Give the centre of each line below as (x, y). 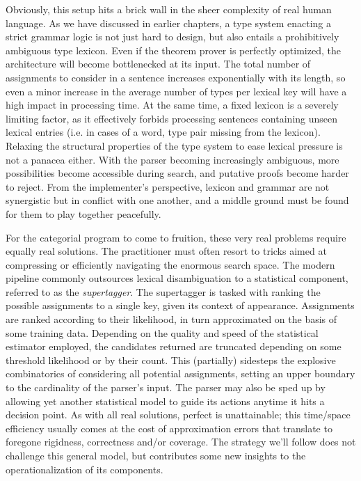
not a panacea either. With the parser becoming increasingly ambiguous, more (173, 159)
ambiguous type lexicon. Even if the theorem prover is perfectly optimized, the (173, 50)
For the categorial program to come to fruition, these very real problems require (176, 237)
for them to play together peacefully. (83, 213)
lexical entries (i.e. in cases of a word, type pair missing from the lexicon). (163, 132)
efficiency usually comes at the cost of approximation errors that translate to (169, 428)
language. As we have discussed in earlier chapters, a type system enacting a (169, 23)
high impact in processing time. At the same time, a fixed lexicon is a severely (172, 105)
